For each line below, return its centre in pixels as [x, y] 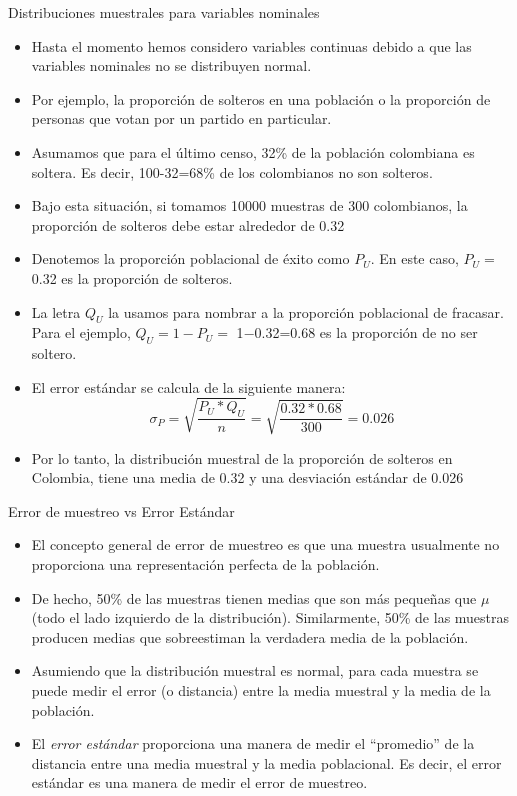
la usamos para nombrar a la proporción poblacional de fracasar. [306, 311]
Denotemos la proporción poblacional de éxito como [190, 258]
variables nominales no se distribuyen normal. [171, 65]
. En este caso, [414, 258]
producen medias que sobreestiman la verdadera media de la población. [250, 636]
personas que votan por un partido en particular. [181, 118]
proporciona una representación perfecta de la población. [205, 564]
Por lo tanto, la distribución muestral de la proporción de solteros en [242, 457]
